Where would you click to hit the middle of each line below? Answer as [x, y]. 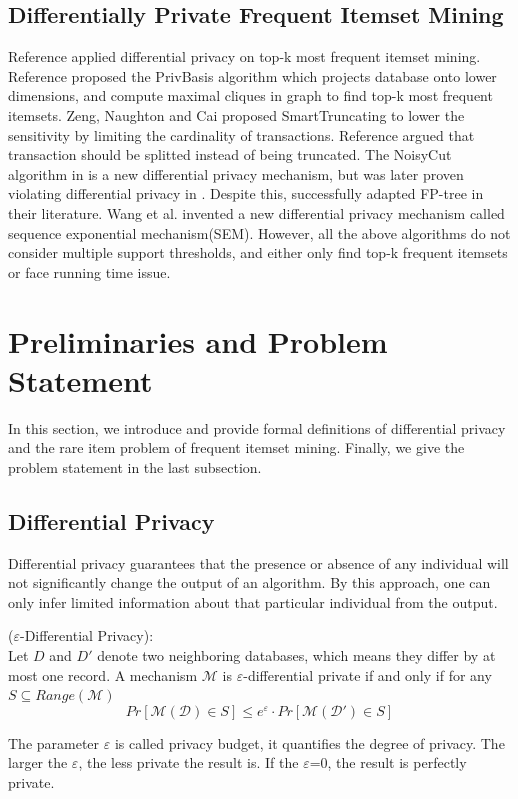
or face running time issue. [89, 271]
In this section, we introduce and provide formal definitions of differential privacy [257, 427]
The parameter [54, 742]
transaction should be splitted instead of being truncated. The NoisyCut [230, 154]
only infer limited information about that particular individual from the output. [253, 601]
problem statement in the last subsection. [135, 466]
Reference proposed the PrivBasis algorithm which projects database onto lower [252, 75]
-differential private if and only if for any [367, 674]
